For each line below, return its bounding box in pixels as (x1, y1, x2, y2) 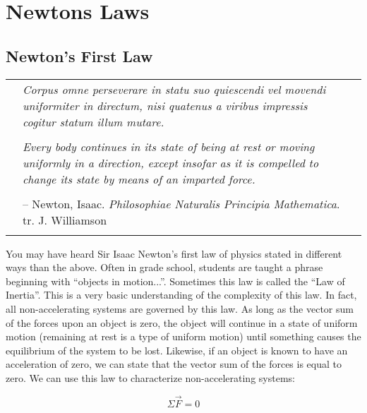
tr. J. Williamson (23, 211, 107, 228)
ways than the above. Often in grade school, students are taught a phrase (6, 260, 323, 275)
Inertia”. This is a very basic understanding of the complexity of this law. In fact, (6, 287, 357, 302)
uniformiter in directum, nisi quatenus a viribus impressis (23, 97, 308, 114)
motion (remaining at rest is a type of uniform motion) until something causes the (6, 329, 361, 344)
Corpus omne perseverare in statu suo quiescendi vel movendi (23, 80, 326, 97)
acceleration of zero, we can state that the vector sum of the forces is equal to (6, 357, 342, 371)
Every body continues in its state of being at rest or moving (23, 138, 315, 155)
